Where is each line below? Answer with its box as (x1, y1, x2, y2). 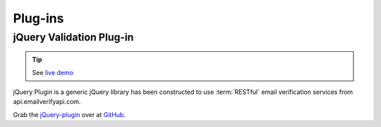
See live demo (32, 68, 74, 76)
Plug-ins (13, 11, 64, 26)
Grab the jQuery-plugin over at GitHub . (13, 110, 126, 119)
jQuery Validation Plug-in (13, 31, 134, 44)
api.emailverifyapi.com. (13, 98, 81, 106)
